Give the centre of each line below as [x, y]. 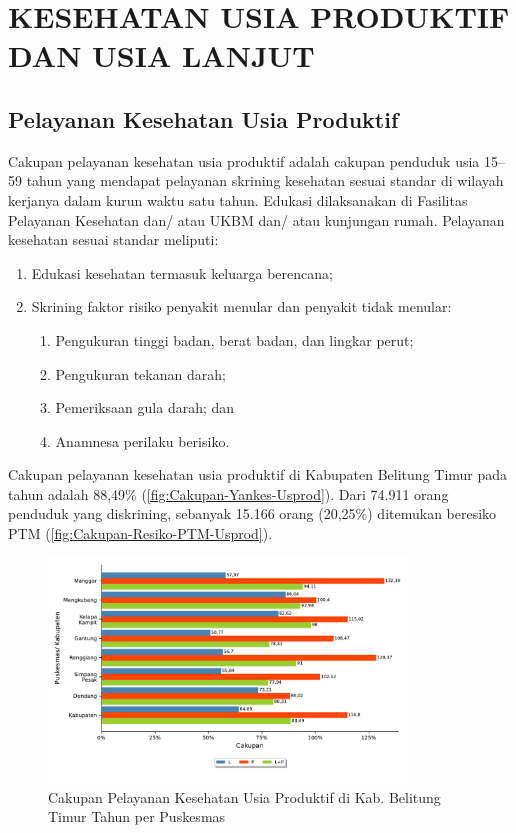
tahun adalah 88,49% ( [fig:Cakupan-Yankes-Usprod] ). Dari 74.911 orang [228, 493]
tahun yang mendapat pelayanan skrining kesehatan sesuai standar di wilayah [265, 180]
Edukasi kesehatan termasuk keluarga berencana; [182, 272]
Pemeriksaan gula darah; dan [145, 407]
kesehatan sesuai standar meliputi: [113, 239]
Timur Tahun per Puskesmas [137, 816]
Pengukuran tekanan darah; [140, 373]
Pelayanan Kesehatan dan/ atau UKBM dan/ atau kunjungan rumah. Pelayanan [256, 219]
